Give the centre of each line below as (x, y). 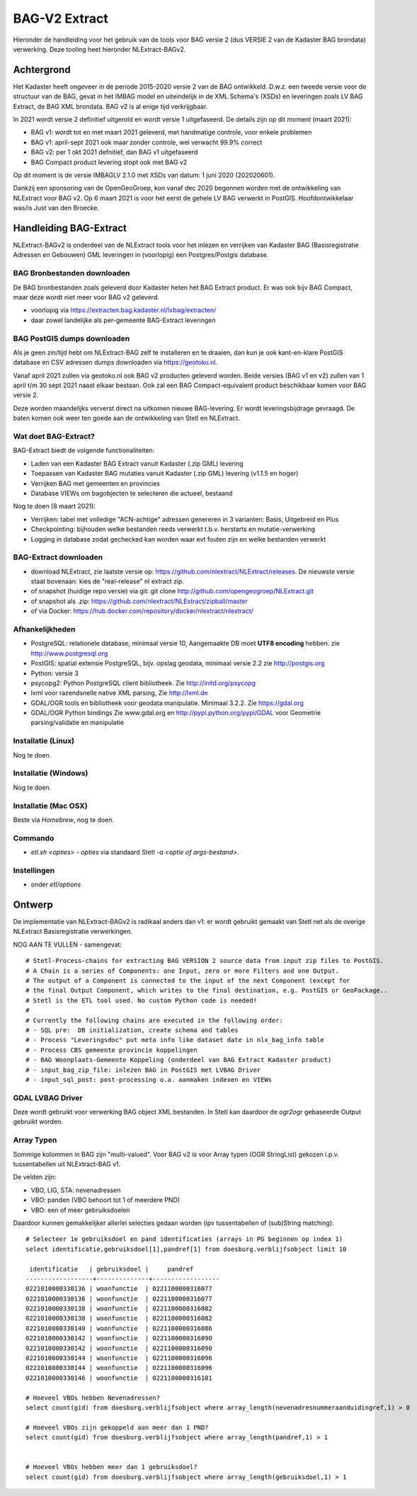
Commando (34, 838)
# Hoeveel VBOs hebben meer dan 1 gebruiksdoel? (112, 1467)
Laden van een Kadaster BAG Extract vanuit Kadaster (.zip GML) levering (137, 463)
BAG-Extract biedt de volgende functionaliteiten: (84, 450)
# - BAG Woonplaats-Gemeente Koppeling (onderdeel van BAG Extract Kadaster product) (179, 1060)
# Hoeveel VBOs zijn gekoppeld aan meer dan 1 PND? (117, 1427)
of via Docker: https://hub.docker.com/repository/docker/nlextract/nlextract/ (142, 611)
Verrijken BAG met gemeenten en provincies (96, 483)
